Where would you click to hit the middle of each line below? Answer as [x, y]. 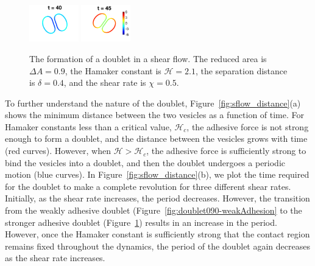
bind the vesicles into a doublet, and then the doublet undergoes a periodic [145, 162]
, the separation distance [241, 70]
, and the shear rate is [105, 82]
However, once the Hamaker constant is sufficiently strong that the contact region [157, 234]
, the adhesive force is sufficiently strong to [226, 151]
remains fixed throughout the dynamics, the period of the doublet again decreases [157, 246]
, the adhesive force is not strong [248, 126]
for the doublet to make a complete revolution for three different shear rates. [148, 186]
